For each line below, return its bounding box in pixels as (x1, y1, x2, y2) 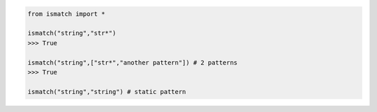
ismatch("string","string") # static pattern (27, 88, 186, 95)
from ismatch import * (27, 10, 105, 17)
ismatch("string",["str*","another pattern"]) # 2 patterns (27, 58, 238, 66)
